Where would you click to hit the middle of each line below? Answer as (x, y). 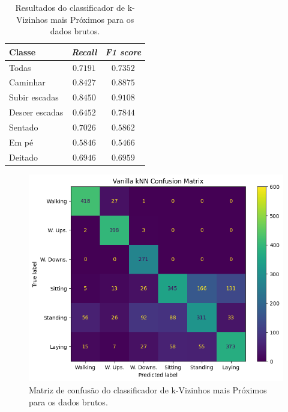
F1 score (123, 51)
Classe (22, 51)
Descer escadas (36, 112)
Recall (84, 51)
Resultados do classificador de (70, 7)
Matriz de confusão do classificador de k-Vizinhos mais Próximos (148, 389)
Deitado (24, 157)
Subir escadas (34, 97)
